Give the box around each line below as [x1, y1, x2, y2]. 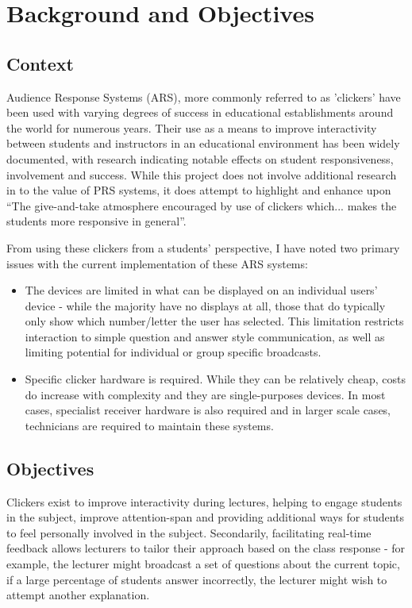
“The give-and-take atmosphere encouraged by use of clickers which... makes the [6, 197, 397, 214]
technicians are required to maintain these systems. [25, 417, 274, 433]
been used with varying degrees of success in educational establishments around [6, 104, 394, 121]
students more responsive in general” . [6, 213, 187, 229]
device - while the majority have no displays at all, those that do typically [25, 297, 386, 314]
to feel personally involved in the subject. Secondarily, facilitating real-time [6, 524, 372, 541]
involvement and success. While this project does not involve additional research [6, 166, 397, 183]
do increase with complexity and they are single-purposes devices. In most [25, 386, 386, 402]
